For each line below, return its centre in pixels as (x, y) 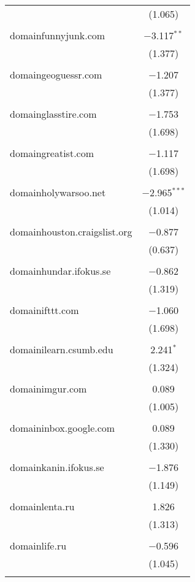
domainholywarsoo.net (58, 192)
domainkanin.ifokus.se (57, 467)
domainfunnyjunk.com (58, 35)
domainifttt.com (44, 310)
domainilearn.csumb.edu (62, 349)
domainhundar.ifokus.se (60, 271)
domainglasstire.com (53, 114)
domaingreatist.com (52, 153)
